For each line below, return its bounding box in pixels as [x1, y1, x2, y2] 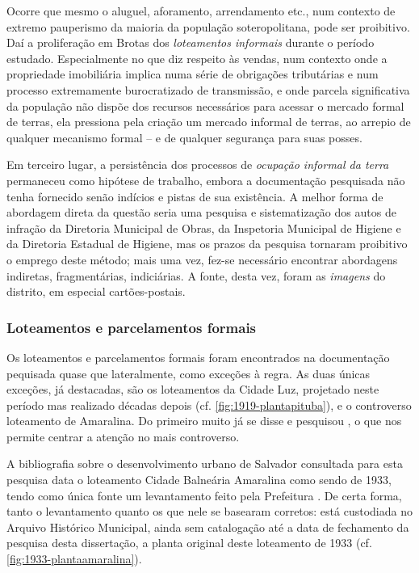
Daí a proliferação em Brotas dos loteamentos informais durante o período [6, 34, 375, 51]
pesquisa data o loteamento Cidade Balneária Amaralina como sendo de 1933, [6, 471, 392, 488]
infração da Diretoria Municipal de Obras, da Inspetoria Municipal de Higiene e [6, 219, 401, 236]
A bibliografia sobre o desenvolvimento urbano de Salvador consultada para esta [6, 455, 403, 472]
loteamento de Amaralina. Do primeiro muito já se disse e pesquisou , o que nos [6, 412, 402, 429]
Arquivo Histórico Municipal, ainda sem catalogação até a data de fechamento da [6, 518, 409, 535]
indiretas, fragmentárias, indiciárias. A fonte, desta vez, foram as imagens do [6, 267, 386, 284]
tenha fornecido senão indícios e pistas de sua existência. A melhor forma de [6, 187, 383, 204]
